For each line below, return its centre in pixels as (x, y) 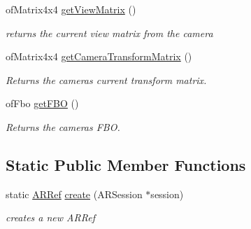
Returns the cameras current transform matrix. (106, 79)
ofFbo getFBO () (42, 103)
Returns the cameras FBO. (63, 126)
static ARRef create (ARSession (74, 194)
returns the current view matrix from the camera (109, 33)
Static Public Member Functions (126, 164)
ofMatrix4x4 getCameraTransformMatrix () (99, 56)
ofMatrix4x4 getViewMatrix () (71, 9)
